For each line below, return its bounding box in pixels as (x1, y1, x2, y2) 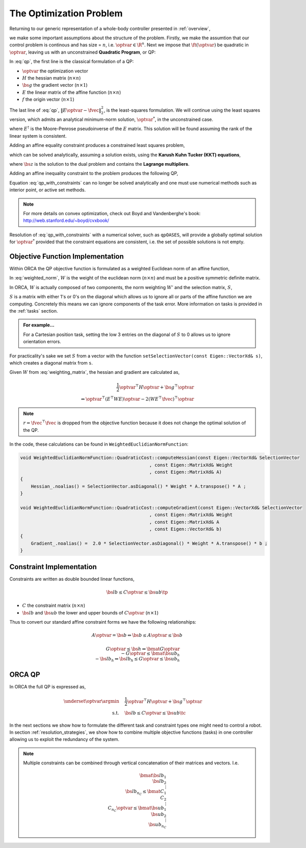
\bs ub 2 (151, 811, 167, 818)
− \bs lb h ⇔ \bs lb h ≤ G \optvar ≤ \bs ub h (95, 656, 180, 663)
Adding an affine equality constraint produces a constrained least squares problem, (9, 142, 185, 148)
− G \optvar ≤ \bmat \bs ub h (121, 650, 180, 657)
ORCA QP (9, 670, 40, 679)
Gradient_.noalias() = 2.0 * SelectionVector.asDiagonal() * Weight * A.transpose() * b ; (31, 541, 268, 546)
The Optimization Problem (9, 8, 123, 19)
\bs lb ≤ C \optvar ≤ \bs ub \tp (106, 589, 168, 595)
